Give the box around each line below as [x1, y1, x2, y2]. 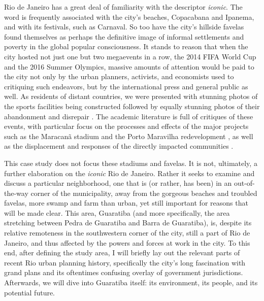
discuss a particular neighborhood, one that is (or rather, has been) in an [4, 178, 232, 188]
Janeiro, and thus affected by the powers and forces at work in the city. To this [4, 237, 250, 248]
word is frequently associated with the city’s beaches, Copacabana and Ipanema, [4, 11, 254, 22]
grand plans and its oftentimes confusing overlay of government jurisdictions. [4, 267, 243, 278]
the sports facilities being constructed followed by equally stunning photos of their [4, 101, 260, 111]
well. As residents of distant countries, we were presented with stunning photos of [4, 91, 258, 102]
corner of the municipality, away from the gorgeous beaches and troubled [30, 187, 257, 198]
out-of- [234, 178, 255, 188]
